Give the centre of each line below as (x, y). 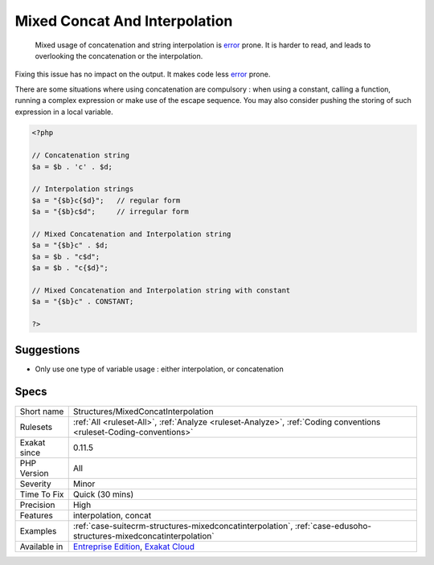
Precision (37, 505)
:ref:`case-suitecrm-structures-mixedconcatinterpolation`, (183, 526)
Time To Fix (42, 494)
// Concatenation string (81, 156)
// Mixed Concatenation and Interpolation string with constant (161, 290)
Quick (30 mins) (103, 494)
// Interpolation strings (83, 189)
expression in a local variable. (64, 112)
